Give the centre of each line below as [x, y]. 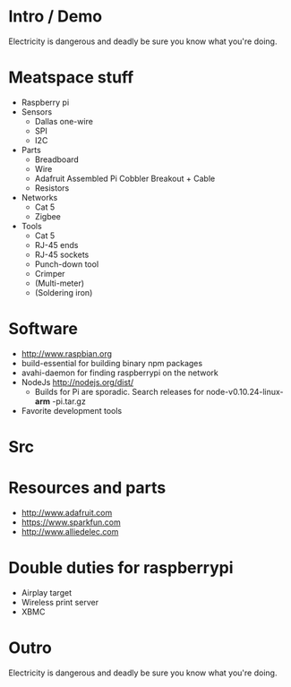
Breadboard [57, 159]
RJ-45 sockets [62, 254]
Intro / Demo [56, 17]
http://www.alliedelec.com [70, 531]
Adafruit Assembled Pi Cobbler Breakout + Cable [125, 178]
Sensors [37, 112]
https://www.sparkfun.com [71, 522]
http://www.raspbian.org [67, 353]
